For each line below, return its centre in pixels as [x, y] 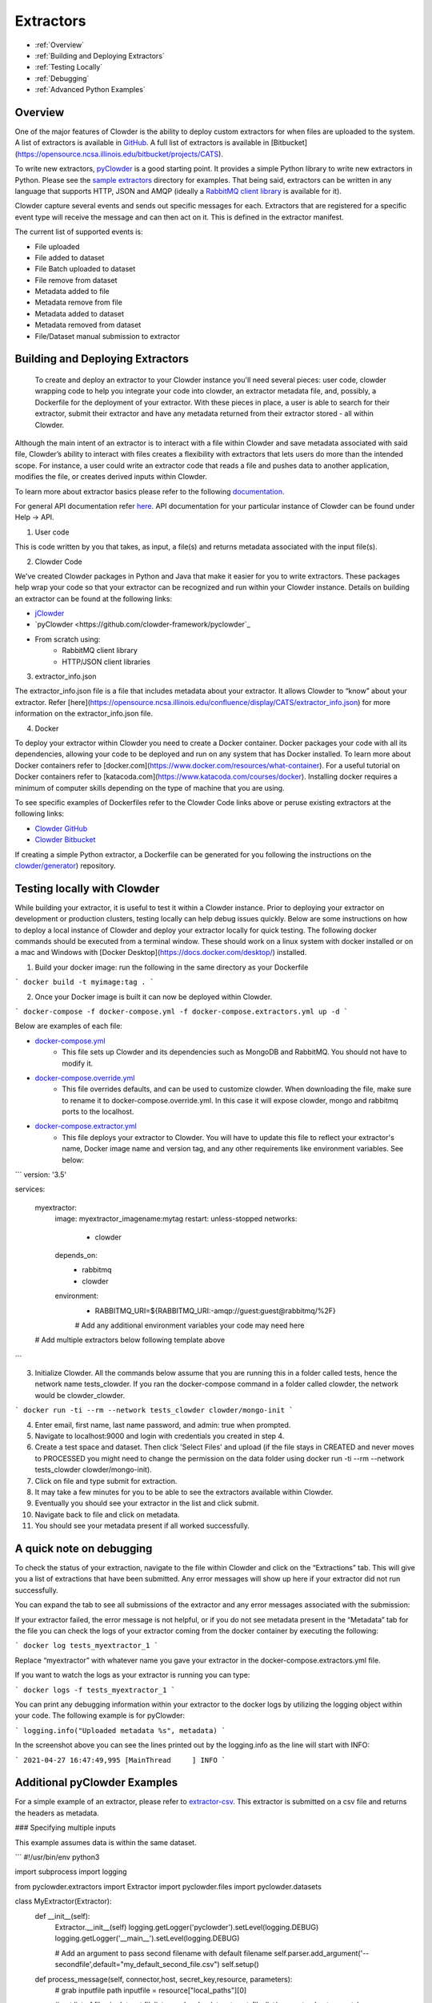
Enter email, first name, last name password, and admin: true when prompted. [163, 1425]
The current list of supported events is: [79, 232]
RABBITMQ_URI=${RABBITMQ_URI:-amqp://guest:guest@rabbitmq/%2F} [215, 1311]
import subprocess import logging [71, 1872]
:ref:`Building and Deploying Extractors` [100, 55]
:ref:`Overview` [60, 45]
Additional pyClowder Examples [96, 1783]
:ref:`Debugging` [62, 78]
